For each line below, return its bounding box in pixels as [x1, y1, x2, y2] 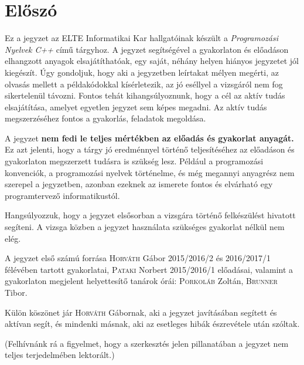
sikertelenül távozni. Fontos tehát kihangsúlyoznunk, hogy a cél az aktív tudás [5, 89, 285, 102]
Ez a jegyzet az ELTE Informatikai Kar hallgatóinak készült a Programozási [5, 32, 278, 44]
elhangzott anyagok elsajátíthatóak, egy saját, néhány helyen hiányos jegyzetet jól [5, 55, 299, 67]
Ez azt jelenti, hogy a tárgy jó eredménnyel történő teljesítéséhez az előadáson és [5, 143, 295, 156]
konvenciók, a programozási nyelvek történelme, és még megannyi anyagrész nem [5, 166, 295, 178]
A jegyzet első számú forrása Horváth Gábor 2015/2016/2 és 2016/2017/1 [5, 252, 271, 264]
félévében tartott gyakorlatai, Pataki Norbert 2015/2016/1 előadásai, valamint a [5, 263, 293, 275]
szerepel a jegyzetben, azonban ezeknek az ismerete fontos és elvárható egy [5, 178, 273, 190]
